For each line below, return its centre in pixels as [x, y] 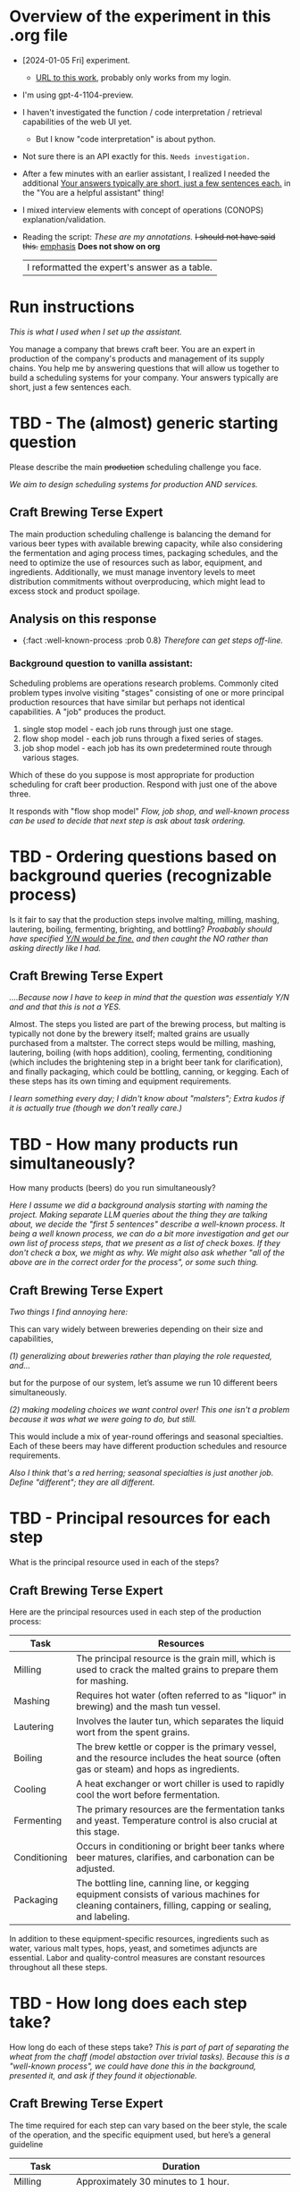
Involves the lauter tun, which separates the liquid [179, 1721]
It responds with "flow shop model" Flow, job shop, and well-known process [150, 811]
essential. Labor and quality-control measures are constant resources [137, 1957]
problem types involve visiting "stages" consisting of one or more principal [146, 692]
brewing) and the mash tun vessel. [148, 1707]
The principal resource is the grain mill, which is [175, 1658]
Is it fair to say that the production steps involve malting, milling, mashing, [144, 919]
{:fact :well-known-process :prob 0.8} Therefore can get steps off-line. [153, 640]
